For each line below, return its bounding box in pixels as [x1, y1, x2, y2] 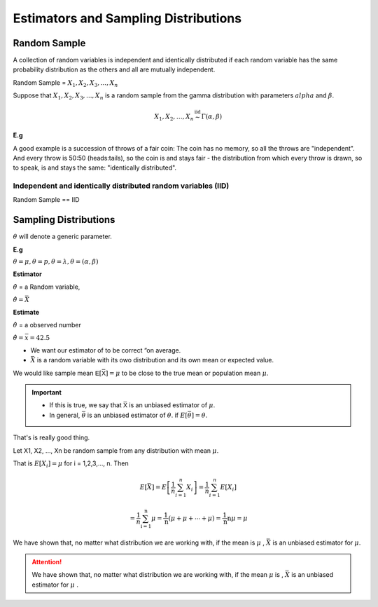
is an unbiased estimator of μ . [129, 401, 216, 409]
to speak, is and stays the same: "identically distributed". [13, 163, 177, 172]
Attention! [31, 557, 62, 566]
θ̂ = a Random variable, [13, 282, 80, 291]
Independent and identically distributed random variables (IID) [13, 181, 230, 191]
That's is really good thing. [13, 433, 90, 442]
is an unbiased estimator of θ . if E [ [87, 411, 188, 419]
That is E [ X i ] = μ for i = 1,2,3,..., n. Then [13, 459, 129, 469]
